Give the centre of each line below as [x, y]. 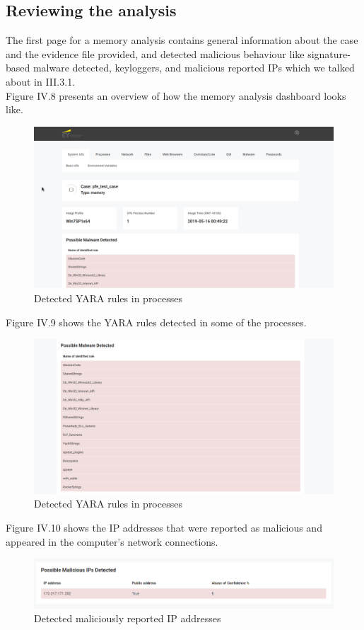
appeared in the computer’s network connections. [112, 541]
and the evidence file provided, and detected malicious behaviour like [155, 53]
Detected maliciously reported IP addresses [128, 618]
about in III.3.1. [41, 81]
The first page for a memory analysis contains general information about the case [182, 40]
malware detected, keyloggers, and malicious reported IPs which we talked [194, 68]
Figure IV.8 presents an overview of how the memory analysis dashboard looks [176, 95]
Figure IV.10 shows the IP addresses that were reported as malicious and [164, 527]
